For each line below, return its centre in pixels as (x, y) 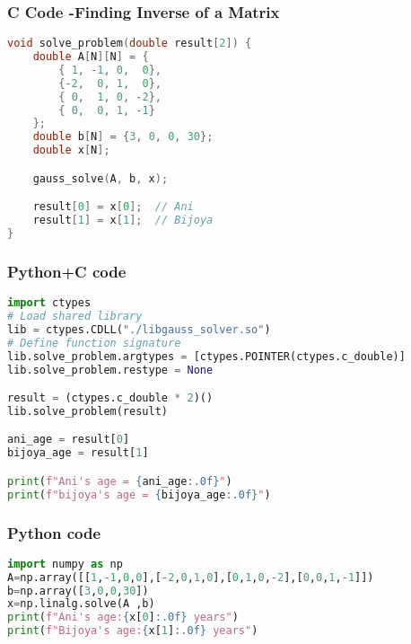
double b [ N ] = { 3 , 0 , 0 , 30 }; (123, 137)
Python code (54, 532)
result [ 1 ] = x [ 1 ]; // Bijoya (123, 221)
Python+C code (67, 271)
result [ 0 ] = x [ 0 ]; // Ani (113, 207)
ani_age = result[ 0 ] (69, 440)
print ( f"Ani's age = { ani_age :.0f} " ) (120, 481)
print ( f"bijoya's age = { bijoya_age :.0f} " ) (139, 494)
